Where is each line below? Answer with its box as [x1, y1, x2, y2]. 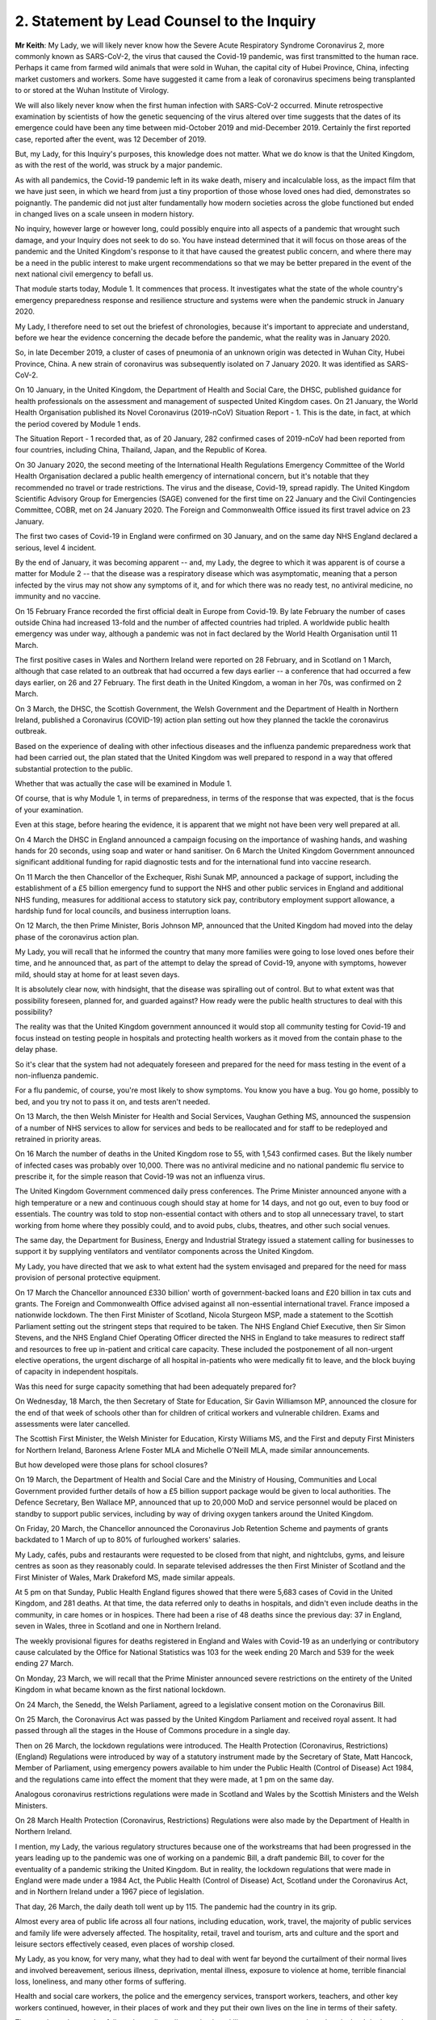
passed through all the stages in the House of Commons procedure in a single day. [15, 1726, 291, 1736]
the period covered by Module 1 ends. [15, 419, 141, 428]
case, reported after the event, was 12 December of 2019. [15, 134, 207, 144]
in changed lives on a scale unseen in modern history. [15, 209, 195, 219]
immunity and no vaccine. [15, 591, 101, 601]
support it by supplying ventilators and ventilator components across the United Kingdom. [15, 1247, 314, 1256]
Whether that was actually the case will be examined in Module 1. [15, 778, 232, 788]
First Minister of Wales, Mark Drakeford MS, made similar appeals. [15, 1572, 236, 1582]
